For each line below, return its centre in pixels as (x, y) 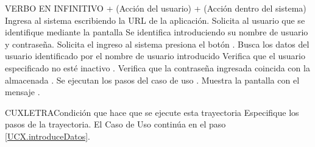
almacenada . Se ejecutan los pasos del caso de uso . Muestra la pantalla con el (152, 80)
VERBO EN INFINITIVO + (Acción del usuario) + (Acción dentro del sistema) (156, 8)
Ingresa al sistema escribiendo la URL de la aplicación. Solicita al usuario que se (155, 20)
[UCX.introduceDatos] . (48, 136)
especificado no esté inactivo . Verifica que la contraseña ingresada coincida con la (157, 67)
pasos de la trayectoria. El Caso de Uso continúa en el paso (115, 124)
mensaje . (23, 92)
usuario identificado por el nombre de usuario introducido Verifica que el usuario (155, 56)
